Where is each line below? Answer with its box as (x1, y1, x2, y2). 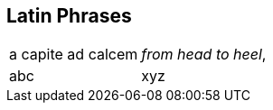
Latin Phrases (6, 5, 132, 27)
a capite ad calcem (9, 45, 138, 64)
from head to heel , (141, 45, 267, 64)
